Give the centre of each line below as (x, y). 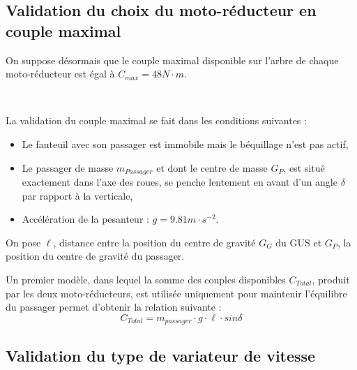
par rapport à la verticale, (77, 195)
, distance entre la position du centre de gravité (154, 242)
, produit (331, 279)
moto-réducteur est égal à (60, 74)
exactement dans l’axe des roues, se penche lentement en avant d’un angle (180, 182)
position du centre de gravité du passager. (95, 256)
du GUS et (299, 242)
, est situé (304, 167)
